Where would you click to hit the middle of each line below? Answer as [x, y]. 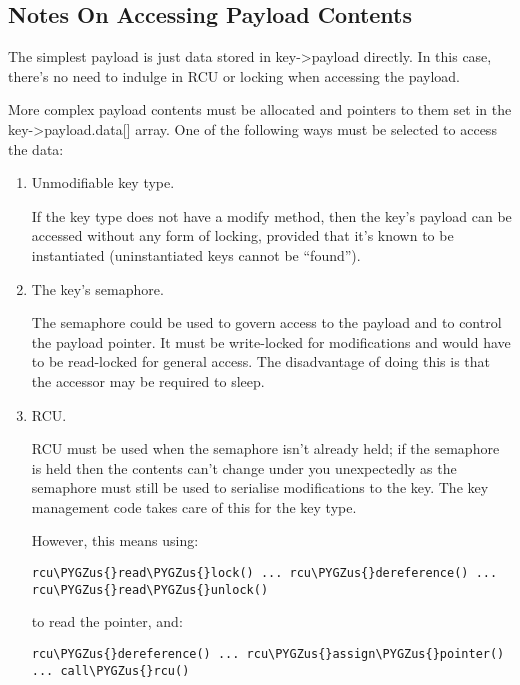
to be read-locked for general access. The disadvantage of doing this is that [260, 361]
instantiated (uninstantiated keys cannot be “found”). [196, 254]
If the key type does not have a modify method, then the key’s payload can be [271, 215]
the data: [36, 148]
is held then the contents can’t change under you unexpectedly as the [244, 467]
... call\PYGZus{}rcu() [110, 670]
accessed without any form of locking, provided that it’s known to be [242, 235]
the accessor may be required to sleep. [148, 380]
